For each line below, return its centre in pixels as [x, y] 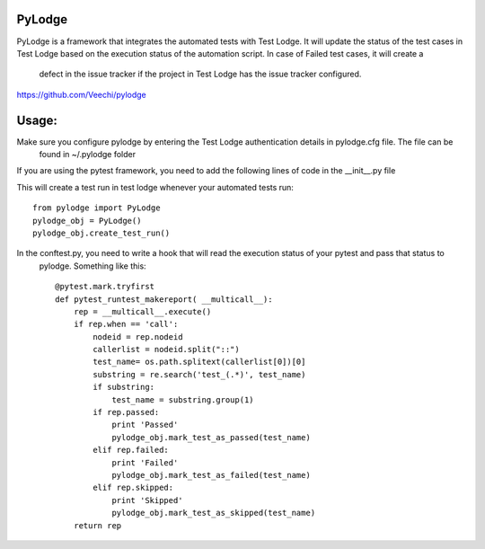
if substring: [124, 387]
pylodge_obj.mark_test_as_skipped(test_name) [214, 513]
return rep [97, 525]
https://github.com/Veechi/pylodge [82, 94]
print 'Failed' [145, 462]
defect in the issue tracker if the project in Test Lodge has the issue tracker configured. [200, 74]
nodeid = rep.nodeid [138, 336]
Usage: [37, 120]
